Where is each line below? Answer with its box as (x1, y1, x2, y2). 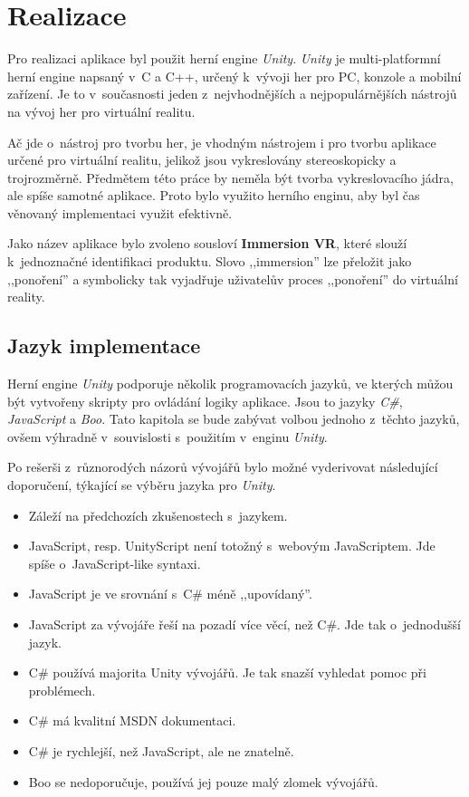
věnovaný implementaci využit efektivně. (7, 203, 233, 222)
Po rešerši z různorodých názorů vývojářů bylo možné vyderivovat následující (7, 457, 438, 476)
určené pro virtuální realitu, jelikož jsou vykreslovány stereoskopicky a (7, 150, 397, 169)
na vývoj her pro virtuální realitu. (7, 101, 196, 120)
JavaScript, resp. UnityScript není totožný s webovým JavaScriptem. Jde (28, 536, 435, 555)
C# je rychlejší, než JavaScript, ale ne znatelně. (28, 741, 294, 760)
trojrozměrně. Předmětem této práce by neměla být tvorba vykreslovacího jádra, (7, 168, 454, 187)
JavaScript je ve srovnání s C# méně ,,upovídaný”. (28, 584, 312, 603)
